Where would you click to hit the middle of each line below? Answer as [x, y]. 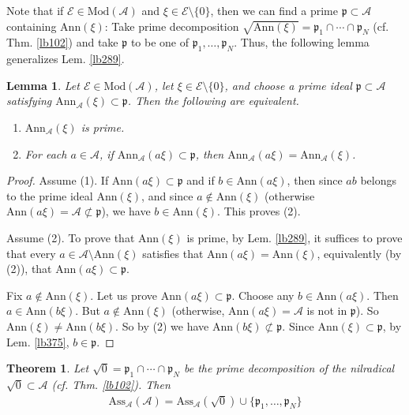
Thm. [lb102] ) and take [62, 42]
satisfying [29, 101]
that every [31, 253]
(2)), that [29, 269]
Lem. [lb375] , [38, 341]
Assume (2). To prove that [71, 237]
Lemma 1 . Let [43, 85]
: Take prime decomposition [172, 26]
